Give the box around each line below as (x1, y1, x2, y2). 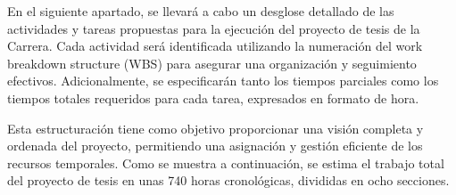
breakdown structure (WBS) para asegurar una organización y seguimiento (7, 53, 417, 72)
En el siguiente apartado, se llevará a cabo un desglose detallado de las (7, 2, 394, 20)
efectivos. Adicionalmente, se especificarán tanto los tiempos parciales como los (7, 71, 439, 90)
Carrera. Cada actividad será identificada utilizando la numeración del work (7, 37, 423, 55)
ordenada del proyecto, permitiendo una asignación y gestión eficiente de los (7, 136, 423, 155)
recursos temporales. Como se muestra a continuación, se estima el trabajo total (7, 153, 444, 172)
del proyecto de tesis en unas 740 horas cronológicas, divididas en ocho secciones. (7, 171, 450, 190)
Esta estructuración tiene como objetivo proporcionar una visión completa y (7, 118, 424, 137)
